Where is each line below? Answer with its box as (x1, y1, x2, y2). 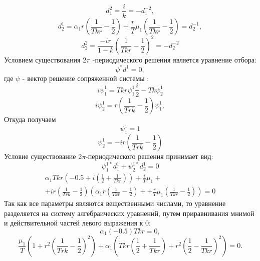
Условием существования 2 (4, 54, 87, 64)
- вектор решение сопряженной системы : (22, 72, 149, 83)
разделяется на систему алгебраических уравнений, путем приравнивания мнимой (4, 207, 254, 218)
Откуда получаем (4, 114, 56, 124)
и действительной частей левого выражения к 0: (4, 217, 151, 228)
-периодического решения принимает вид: (86, 151, 213, 161)
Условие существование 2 (4, 151, 82, 161)
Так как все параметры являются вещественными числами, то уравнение (4, 198, 226, 208)
